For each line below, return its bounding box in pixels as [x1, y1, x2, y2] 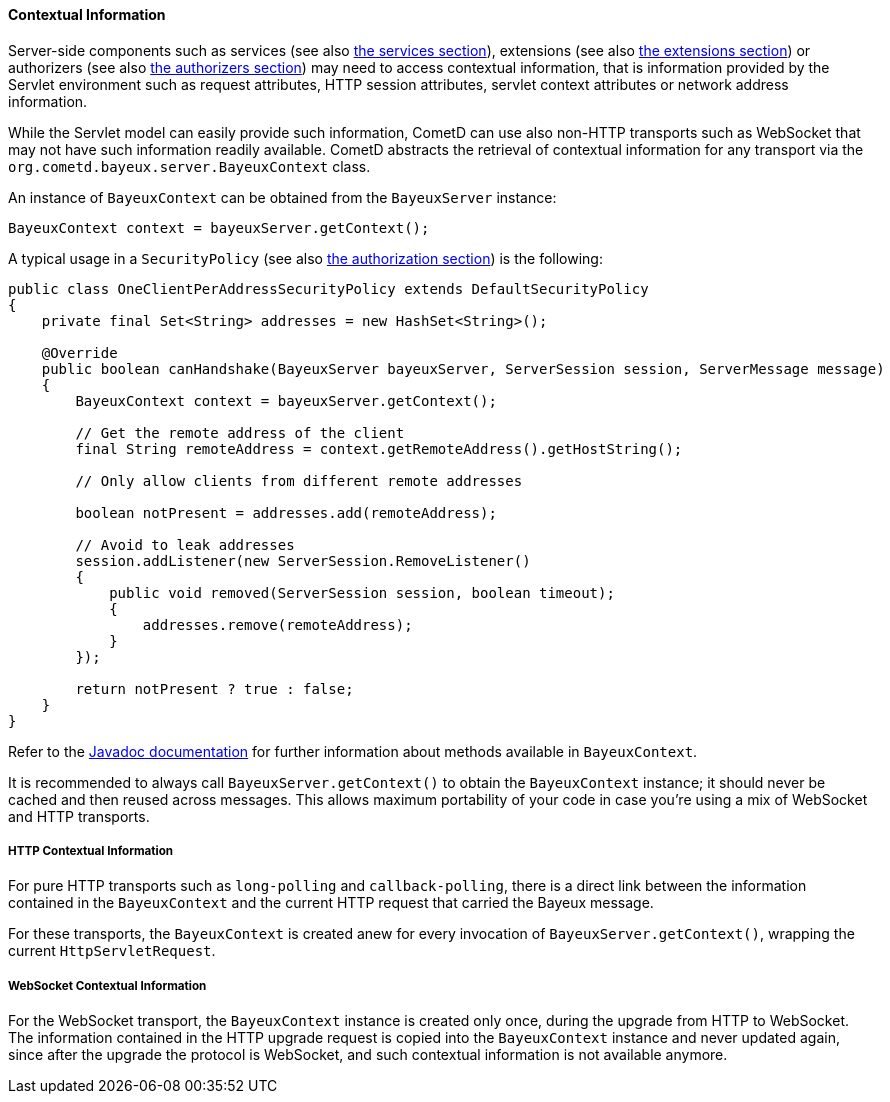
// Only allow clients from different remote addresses [75, 472, 523, 489]
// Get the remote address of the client [75, 424, 405, 441]
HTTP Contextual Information [8, 844, 174, 858]
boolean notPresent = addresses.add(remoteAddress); [75, 504, 497, 521]
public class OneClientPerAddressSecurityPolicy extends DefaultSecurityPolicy [8, 280, 649, 297]
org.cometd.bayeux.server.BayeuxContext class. [8, 157, 371, 175]
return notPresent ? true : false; [75, 680, 354, 697]
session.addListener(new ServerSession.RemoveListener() [75, 552, 531, 569]
